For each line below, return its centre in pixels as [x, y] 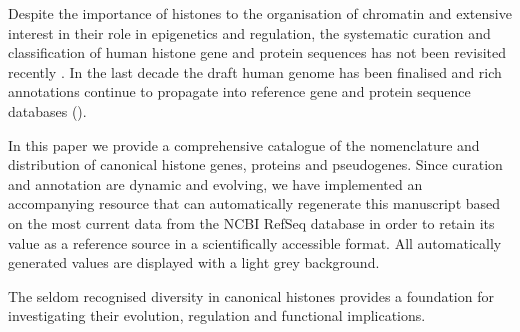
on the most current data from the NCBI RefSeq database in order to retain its [251, 222]
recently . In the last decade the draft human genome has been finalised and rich [255, 71]
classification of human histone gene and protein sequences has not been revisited [257, 52]
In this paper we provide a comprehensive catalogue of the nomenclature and [244, 144]
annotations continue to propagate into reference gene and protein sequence [239, 91]
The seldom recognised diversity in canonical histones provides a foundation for [251, 295]
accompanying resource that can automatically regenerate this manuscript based [254, 203]
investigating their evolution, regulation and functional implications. [217, 315]
